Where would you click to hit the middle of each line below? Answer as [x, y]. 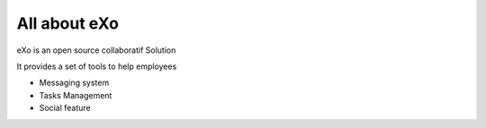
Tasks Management [76, 95]
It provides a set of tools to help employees [97, 66]
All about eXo [68, 23]
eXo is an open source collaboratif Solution [96, 50]
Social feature [65, 108]
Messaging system [74, 83]
